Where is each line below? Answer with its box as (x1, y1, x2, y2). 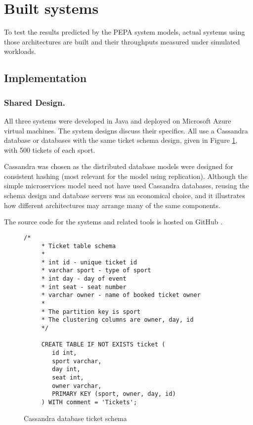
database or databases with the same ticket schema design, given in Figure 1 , (4, 135, 238, 145)
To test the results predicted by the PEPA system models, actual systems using (4, 27, 245, 37)
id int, (52, 349, 77, 357)
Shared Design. (4, 96, 65, 108)
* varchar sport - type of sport (41, 267, 151, 274)
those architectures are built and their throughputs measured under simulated (4, 36, 240, 46)
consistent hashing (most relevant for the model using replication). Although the (4, 170, 248, 181)
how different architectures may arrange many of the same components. (4, 200, 220, 210)
